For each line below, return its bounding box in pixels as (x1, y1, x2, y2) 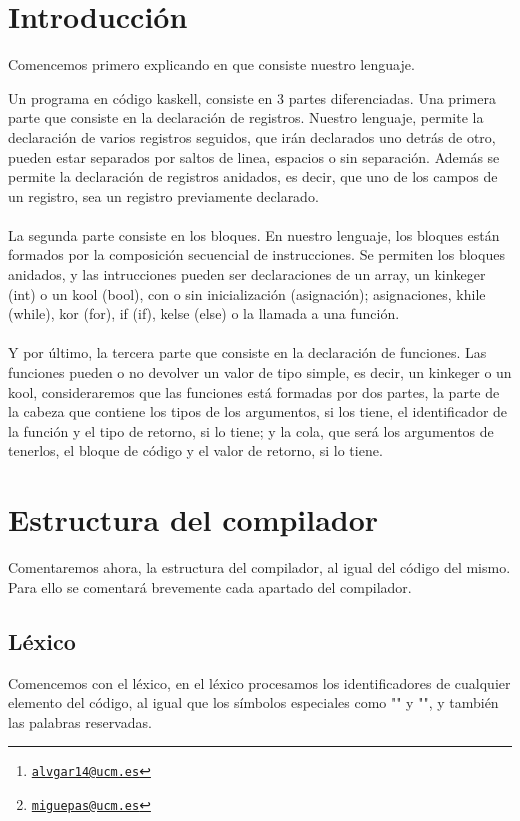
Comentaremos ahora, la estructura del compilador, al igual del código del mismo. (8, 557, 511, 578)
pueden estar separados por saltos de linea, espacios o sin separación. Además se (8, 146, 500, 167)
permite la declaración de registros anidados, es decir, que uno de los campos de (8, 166, 498, 187)
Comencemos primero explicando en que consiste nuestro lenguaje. (8, 54, 415, 75)
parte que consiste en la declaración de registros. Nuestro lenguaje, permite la (8, 107, 484, 128)
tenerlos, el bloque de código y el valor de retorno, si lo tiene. (8, 440, 383, 461)
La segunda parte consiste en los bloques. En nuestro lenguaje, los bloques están (8, 224, 500, 245)
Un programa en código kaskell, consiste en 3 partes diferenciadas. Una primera (8, 87, 496, 108)
